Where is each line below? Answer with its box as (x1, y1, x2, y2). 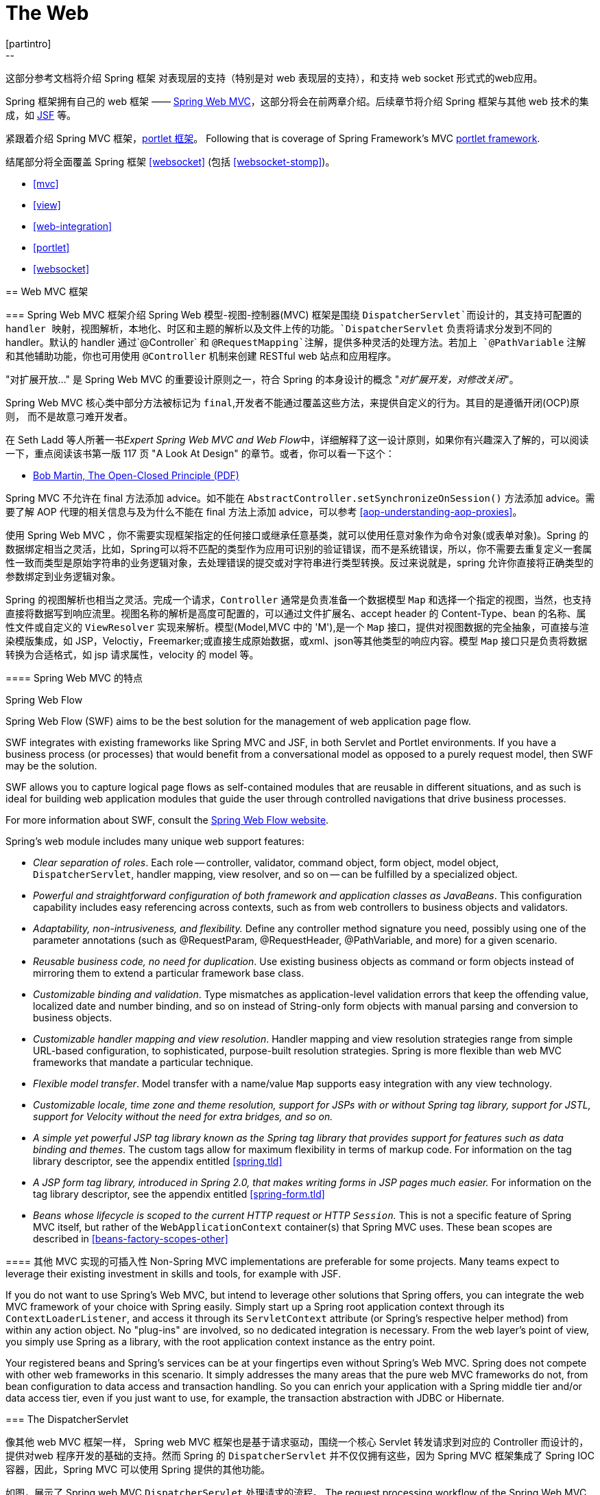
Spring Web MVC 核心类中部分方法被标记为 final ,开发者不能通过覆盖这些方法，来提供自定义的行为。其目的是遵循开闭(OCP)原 (5, 396, 580, 408)
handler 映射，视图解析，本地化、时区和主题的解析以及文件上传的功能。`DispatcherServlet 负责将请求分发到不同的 (5, 322, 553, 334)
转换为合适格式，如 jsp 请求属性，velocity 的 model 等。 (5, 648, 259, 660)
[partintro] (5, 37, 51, 49)
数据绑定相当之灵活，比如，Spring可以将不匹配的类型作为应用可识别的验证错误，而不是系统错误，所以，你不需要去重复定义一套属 (5, 542, 592, 555)
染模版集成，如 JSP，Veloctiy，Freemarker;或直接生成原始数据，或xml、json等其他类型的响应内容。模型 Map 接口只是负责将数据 (5, 634, 588, 647)
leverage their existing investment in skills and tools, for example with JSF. (5, 1267, 341, 1279)
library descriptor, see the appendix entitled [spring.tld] (33, 1155, 283, 1167)
